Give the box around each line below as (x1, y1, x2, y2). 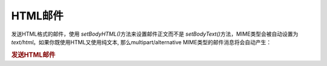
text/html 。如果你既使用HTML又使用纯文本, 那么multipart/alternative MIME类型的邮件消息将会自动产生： (11, 38, 272, 45)
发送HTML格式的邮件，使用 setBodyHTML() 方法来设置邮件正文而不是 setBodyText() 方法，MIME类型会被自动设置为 (11, 30, 299, 38)
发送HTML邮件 (11, 50, 56, 59)
